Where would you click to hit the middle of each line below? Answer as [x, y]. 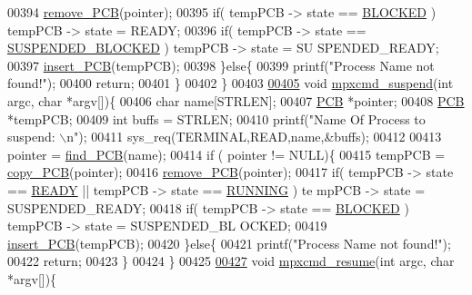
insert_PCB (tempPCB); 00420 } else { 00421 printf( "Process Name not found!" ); [229, 243]
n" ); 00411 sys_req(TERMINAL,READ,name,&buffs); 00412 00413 [254, 137]
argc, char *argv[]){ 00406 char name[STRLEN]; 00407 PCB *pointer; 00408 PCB [236, 100]
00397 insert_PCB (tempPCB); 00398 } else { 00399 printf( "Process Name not [221, 65]
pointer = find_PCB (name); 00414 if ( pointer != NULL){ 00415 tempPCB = [226, 154]
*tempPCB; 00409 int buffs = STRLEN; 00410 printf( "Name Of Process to [216, 118]
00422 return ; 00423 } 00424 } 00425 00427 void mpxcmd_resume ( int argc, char [231, 261]
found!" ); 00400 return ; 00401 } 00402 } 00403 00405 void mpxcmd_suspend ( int [231, 83]
